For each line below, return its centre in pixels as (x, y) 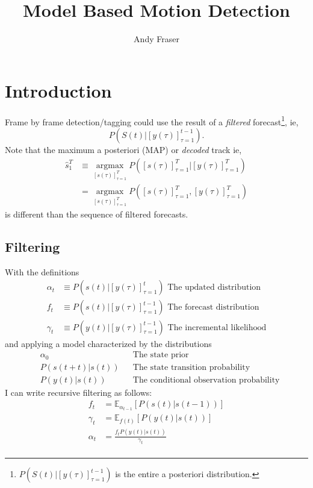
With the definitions (42, 271)
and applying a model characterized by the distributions (108, 343)
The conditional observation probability (206, 380)
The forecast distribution (213, 308)
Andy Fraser (156, 39)
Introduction (58, 90)
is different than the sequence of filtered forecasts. (97, 214)
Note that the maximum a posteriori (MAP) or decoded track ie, (123, 149)
